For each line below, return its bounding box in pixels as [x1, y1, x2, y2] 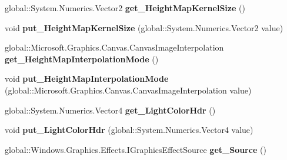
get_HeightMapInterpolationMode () [5, 52, 159, 65]
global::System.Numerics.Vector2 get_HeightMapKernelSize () [5, 2, 245, 14]
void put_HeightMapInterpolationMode [5, 72, 169, 85]
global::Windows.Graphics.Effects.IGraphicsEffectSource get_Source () [5, 143, 266, 155]
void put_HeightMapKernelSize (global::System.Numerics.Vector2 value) [5, 21, 283, 34]
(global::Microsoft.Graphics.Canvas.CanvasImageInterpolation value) [5, 84, 252, 96]
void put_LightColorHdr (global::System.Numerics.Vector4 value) [5, 124, 253, 136]
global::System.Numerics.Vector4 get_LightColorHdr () [5, 104, 216, 116]
